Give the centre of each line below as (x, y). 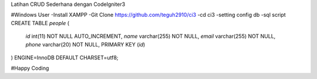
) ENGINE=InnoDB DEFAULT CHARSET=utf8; (65, 58)
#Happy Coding (30, 68)
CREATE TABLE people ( (40, 23)
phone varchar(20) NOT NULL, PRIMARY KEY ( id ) (85, 44)
